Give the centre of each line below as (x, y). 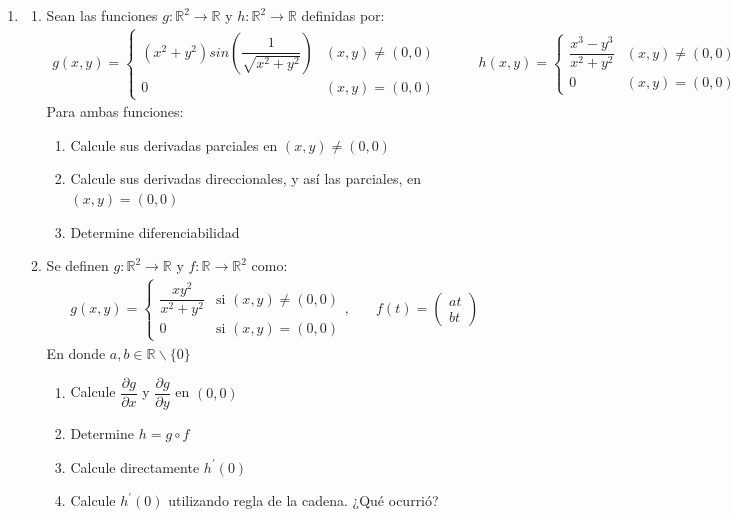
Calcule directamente (135, 466)
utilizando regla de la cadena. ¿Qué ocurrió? (303, 500)
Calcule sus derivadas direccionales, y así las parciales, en (246, 178)
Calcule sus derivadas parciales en (174, 144)
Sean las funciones (102, 15)
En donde (76, 352)
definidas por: (343, 15)
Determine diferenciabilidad (155, 231)
